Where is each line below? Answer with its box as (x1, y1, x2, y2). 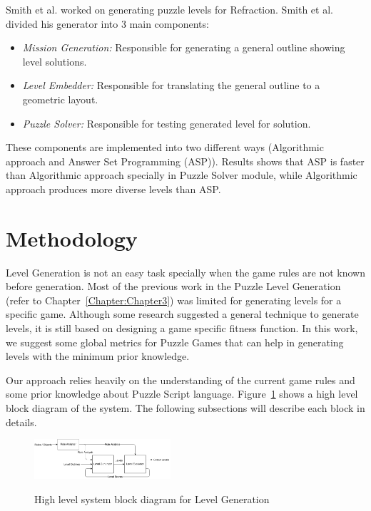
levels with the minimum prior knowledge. (6, 349, 190, 363)
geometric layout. (22, 91, 98, 106)
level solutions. (22, 53, 87, 68)
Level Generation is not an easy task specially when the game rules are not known (6, 264, 365, 279)
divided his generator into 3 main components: (6, 16, 209, 31)
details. (6, 414, 37, 429)
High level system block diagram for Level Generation (34, 491, 270, 506)
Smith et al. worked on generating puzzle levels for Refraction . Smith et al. (6, 2, 333, 16)
